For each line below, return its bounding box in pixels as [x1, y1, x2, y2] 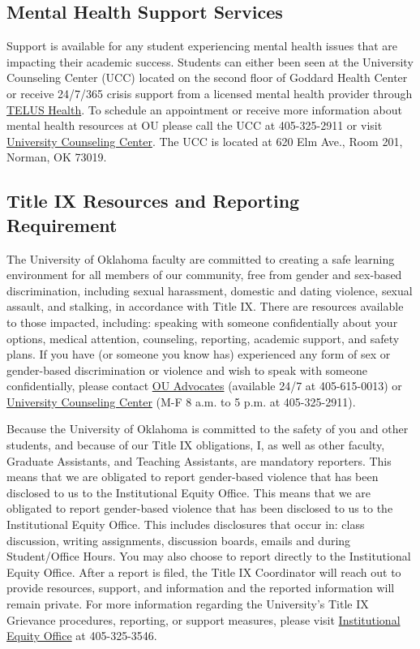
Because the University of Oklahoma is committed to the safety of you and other [6, 420, 409, 437]
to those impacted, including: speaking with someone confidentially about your [6, 313, 398, 330]
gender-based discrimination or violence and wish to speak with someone [6, 361, 367, 378]
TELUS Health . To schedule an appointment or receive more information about [6, 101, 402, 118]
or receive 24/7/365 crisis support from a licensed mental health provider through [6, 84, 413, 101]
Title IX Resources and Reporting [6, 188, 300, 213]
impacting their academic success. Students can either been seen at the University [6, 53, 414, 70]
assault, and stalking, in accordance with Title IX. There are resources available [6, 298, 404, 315]
